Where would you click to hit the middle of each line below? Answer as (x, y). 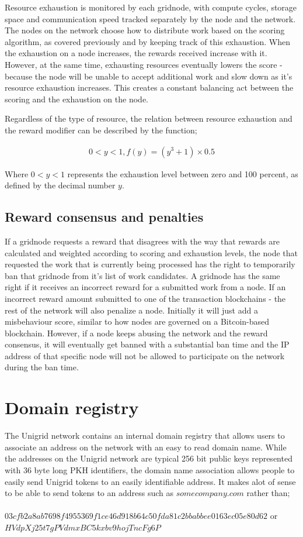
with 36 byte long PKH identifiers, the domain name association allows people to (150, 469)
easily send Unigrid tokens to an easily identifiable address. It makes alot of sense (150, 481)
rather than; (268, 493)
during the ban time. (42, 367)
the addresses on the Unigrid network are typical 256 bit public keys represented (149, 458)
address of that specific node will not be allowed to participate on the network (145, 355)
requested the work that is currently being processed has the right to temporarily (150, 264)
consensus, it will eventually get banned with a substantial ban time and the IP (147, 344)
